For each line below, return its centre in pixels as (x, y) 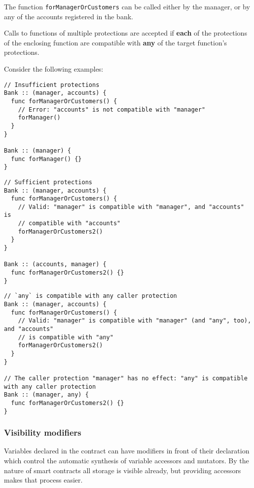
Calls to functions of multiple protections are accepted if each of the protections (126, 33)
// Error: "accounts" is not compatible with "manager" (112, 109)
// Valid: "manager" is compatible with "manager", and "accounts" (131, 207)
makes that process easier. (43, 480)
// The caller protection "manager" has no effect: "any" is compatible (126, 378)
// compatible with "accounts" (69, 224)
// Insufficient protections (52, 85)
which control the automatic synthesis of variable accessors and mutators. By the (127, 461)
